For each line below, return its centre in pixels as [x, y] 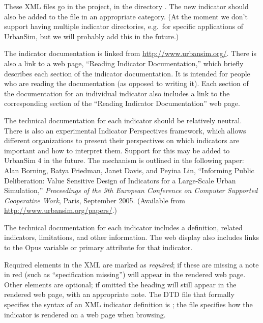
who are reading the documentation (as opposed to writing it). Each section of [126, 83]
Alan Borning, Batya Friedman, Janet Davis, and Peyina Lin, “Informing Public [129, 170]
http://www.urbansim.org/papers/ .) [61, 210]
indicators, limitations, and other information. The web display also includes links [132, 237]
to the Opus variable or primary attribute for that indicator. [98, 247]
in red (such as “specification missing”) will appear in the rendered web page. [125, 274]
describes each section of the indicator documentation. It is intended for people [127, 73]
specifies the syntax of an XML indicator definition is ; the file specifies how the [128, 304]
